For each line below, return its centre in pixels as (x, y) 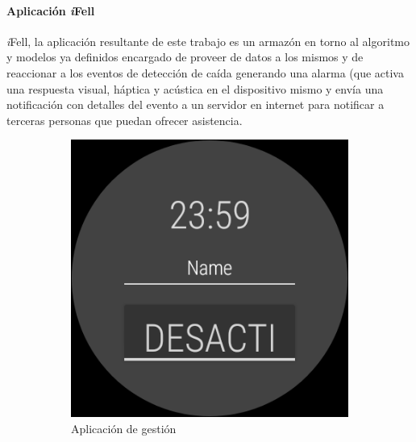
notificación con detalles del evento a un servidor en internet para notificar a (196, 104)
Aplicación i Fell (51, 10)
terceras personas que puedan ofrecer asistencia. (125, 120)
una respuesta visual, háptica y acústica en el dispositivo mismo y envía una (195, 88)
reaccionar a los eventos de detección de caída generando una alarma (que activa (205, 72)
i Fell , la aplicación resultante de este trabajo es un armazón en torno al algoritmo (208, 41)
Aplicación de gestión (124, 428)
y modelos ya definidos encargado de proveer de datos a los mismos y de (185, 57)
